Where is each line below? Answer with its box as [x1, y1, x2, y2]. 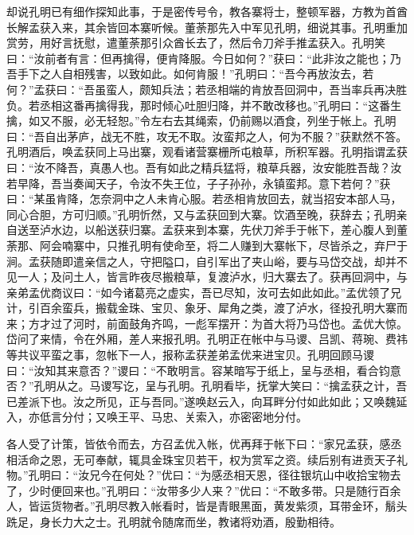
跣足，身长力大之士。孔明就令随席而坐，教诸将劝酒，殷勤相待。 [6, 514, 341, 529]
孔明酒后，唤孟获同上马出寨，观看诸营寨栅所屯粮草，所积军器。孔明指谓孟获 [6, 143, 408, 160]
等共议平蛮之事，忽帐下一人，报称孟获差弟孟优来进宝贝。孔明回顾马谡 [6, 346, 374, 363]
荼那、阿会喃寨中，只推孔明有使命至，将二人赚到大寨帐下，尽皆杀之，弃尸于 [6, 236, 408, 253]
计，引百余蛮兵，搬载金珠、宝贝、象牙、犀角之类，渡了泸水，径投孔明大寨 [6, 299, 396, 316]
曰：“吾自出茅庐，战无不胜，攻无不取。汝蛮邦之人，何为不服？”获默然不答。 [6, 127, 408, 144]
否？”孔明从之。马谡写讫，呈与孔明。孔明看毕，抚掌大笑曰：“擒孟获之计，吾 [6, 377, 408, 394]
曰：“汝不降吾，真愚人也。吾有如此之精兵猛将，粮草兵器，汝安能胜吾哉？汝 [6, 158, 402, 175]
